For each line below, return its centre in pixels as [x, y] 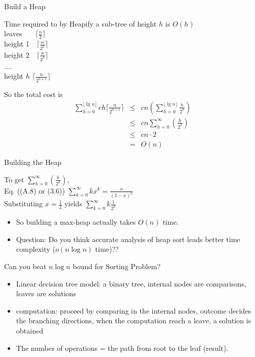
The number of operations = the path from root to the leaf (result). [122, 348]
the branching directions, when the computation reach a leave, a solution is [134, 320]
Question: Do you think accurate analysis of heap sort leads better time [128, 239]
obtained [30, 331]
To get [14, 179]
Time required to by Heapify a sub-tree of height [80, 23]
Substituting [23, 204]
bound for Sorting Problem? [117, 266]
